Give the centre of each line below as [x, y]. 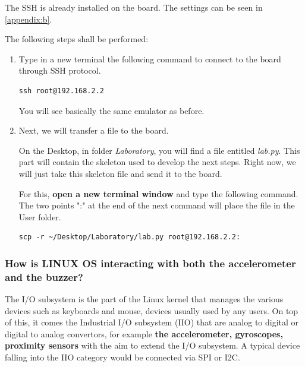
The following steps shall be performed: [77, 39]
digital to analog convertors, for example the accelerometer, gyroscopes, [144, 333]
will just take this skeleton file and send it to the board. [120, 173]
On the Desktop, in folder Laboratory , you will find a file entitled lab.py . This [159, 150]
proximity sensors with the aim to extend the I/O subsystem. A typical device [152, 345]
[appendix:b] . [29, 19]
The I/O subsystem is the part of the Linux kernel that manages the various [144, 299]
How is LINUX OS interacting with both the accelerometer [150, 263]
